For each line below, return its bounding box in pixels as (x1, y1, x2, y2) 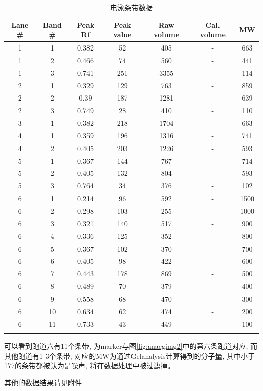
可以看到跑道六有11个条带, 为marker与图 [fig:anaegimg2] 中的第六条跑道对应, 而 (4, 340, 257, 351)
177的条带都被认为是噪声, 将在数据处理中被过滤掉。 (4, 360, 175, 371)
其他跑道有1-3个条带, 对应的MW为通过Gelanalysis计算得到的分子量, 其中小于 (4, 350, 255, 361)
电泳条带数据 (110, 2, 153, 12)
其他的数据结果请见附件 (4, 377, 82, 387)
